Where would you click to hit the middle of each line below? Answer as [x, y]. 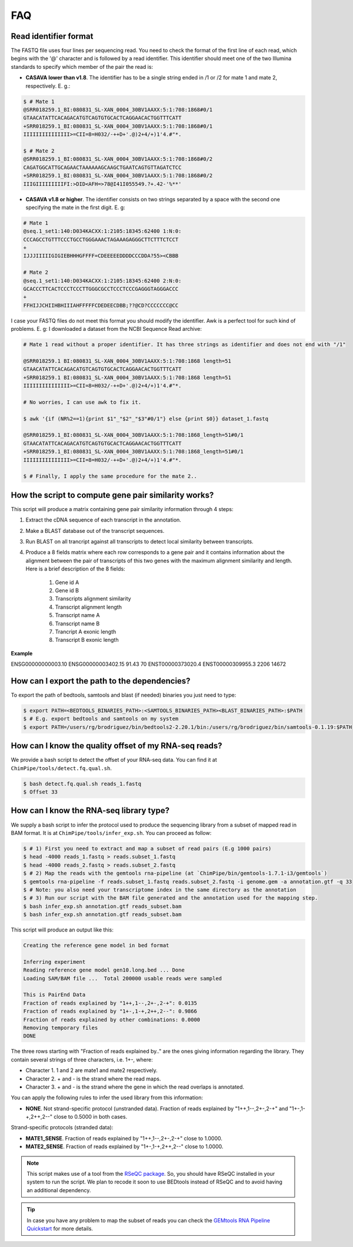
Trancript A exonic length [86, 631]
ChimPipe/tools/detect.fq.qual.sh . [61, 768]
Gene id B [67, 591]
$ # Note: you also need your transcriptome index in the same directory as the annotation [160, 890]
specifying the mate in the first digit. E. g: [76, 207]
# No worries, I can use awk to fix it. [82, 402]
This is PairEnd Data [54, 995]
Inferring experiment [54, 962]
